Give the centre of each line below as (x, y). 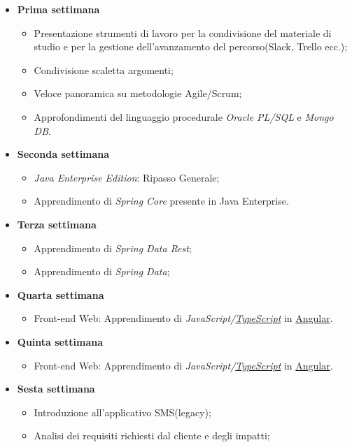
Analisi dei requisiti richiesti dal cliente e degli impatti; (152, 435)
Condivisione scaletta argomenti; (104, 69)
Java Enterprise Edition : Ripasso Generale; (127, 177)
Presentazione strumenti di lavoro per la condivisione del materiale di (183, 32)
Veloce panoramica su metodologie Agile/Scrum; (138, 93)
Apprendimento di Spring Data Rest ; (113, 248)
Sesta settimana (56, 389)
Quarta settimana (61, 294)
